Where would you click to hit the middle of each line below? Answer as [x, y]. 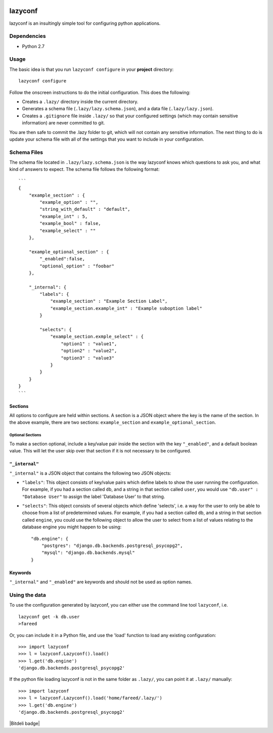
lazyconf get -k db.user [49, 616]
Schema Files [26, 152]
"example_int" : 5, [64, 216]
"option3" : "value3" [88, 358]
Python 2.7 [33, 46]
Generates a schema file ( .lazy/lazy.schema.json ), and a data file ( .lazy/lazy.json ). [118, 109]
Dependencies [28, 36]
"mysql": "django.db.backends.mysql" [88, 553]
